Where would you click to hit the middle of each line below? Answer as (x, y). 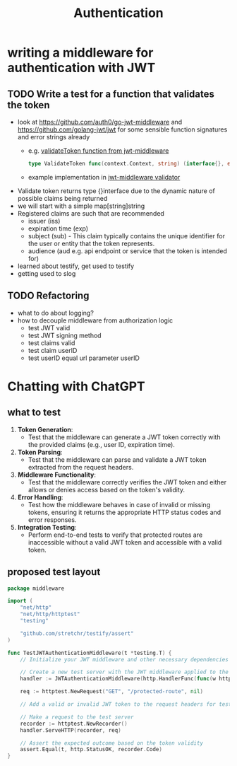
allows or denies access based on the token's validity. (107, 489)
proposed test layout (54, 572)
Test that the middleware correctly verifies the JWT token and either (127, 482)
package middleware (36, 588)
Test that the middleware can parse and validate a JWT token (117, 459)
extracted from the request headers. (81, 467)
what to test (34, 413)
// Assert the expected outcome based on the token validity (111, 743)
